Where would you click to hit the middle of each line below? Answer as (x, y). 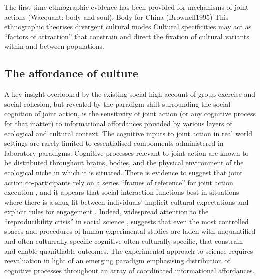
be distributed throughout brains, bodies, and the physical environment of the (124, 163)
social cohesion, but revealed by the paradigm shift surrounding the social (117, 103)
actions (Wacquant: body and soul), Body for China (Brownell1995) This (116, 16)
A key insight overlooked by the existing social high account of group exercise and (130, 94)
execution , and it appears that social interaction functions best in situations (122, 192)
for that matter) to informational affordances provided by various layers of (118, 123)
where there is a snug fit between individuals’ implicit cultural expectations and (126, 202)
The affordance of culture (71, 73)
